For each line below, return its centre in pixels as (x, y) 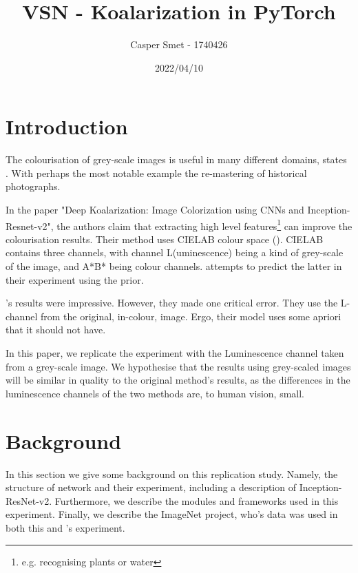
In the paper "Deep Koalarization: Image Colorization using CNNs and (155, 210)
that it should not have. (56, 330)
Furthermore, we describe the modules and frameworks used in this (197, 500)
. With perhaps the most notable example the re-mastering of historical (156, 173)
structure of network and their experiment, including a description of (151, 487)
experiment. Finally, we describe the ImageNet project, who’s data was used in (172, 514)
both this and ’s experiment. (65, 527)
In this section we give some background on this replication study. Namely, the (172, 473)
